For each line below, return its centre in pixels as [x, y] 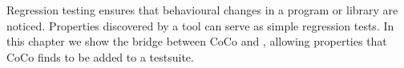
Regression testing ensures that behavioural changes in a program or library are [202, 10]
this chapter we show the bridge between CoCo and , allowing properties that [197, 41]
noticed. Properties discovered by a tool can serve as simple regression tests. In [200, 25]
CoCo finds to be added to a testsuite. [100, 56]
